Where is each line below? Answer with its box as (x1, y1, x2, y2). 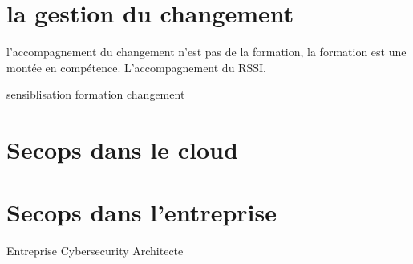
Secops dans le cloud (6, 133, 238, 166)
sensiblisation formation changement (6, 86, 185, 103)
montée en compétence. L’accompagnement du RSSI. (6, 59, 266, 75)
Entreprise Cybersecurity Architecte (6, 242, 184, 259)
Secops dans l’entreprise (6, 196, 277, 229)
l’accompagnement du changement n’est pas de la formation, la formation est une (6, 43, 407, 60)
